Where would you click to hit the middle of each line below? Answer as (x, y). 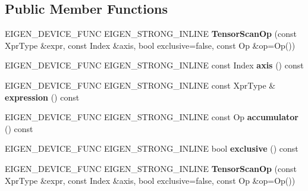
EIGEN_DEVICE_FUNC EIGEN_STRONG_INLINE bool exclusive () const (152, 148)
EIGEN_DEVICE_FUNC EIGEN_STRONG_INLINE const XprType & (140, 85)
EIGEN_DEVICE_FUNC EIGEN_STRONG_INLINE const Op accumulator (152, 117)
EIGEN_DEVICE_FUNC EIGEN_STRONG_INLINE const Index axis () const (154, 65)
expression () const (42, 97)
